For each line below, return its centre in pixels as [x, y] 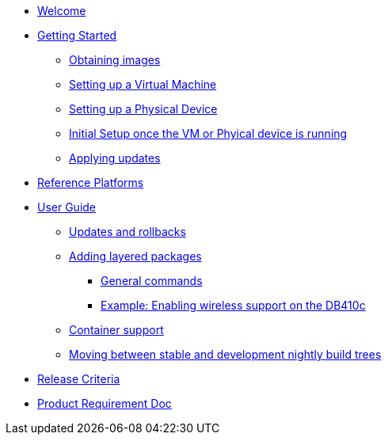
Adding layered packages [135, 256]
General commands [152, 281]
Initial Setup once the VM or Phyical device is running [208, 133]
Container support [116, 330]
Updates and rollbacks [127, 232]
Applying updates [115, 158]
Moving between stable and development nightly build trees [225, 354]
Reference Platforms [91, 182]
